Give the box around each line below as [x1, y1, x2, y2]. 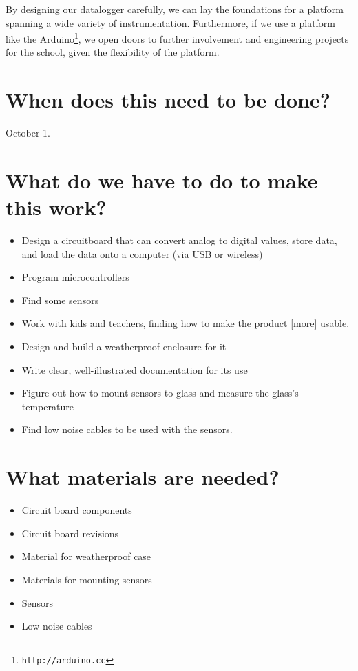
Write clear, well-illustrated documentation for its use [21, 362, 248, 377]
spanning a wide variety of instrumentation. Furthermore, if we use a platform [6, 15, 336, 30]
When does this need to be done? [6, 86, 330, 114]
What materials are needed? [6, 463, 280, 491]
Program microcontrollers [21, 270, 129, 284]
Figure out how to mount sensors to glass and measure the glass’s [21, 385, 299, 400]
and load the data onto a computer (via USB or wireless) [21, 246, 263, 261]
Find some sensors [21, 292, 99, 307]
